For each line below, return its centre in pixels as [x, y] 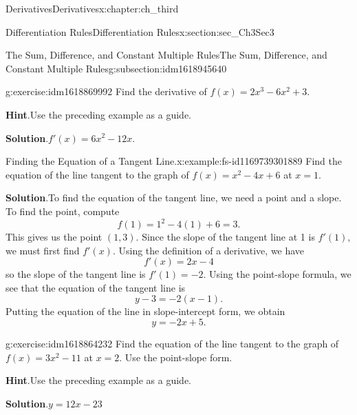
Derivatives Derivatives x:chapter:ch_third [92, 8]
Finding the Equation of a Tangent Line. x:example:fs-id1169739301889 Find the [174, 161]
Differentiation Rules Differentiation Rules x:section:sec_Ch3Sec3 [140, 31]
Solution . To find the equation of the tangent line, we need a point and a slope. [174, 198]
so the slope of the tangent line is [76, 274]
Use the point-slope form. [178, 357]
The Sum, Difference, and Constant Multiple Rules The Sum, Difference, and [166, 55]
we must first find [43, 250]
